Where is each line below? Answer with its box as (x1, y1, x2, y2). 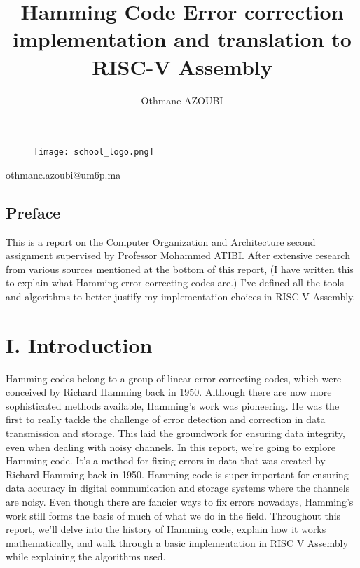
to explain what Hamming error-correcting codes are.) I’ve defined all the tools (6, 275, 344, 290)
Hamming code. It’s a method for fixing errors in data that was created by (6, 453, 326, 468)
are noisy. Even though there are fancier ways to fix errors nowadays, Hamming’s (6, 494, 354, 508)
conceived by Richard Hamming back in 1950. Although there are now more (6, 385, 332, 399)
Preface (6, 201, 61, 223)
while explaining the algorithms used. (6, 549, 166, 564)
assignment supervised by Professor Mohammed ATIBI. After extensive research (6, 248, 350, 263)
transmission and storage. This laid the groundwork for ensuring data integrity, (6, 426, 345, 441)
